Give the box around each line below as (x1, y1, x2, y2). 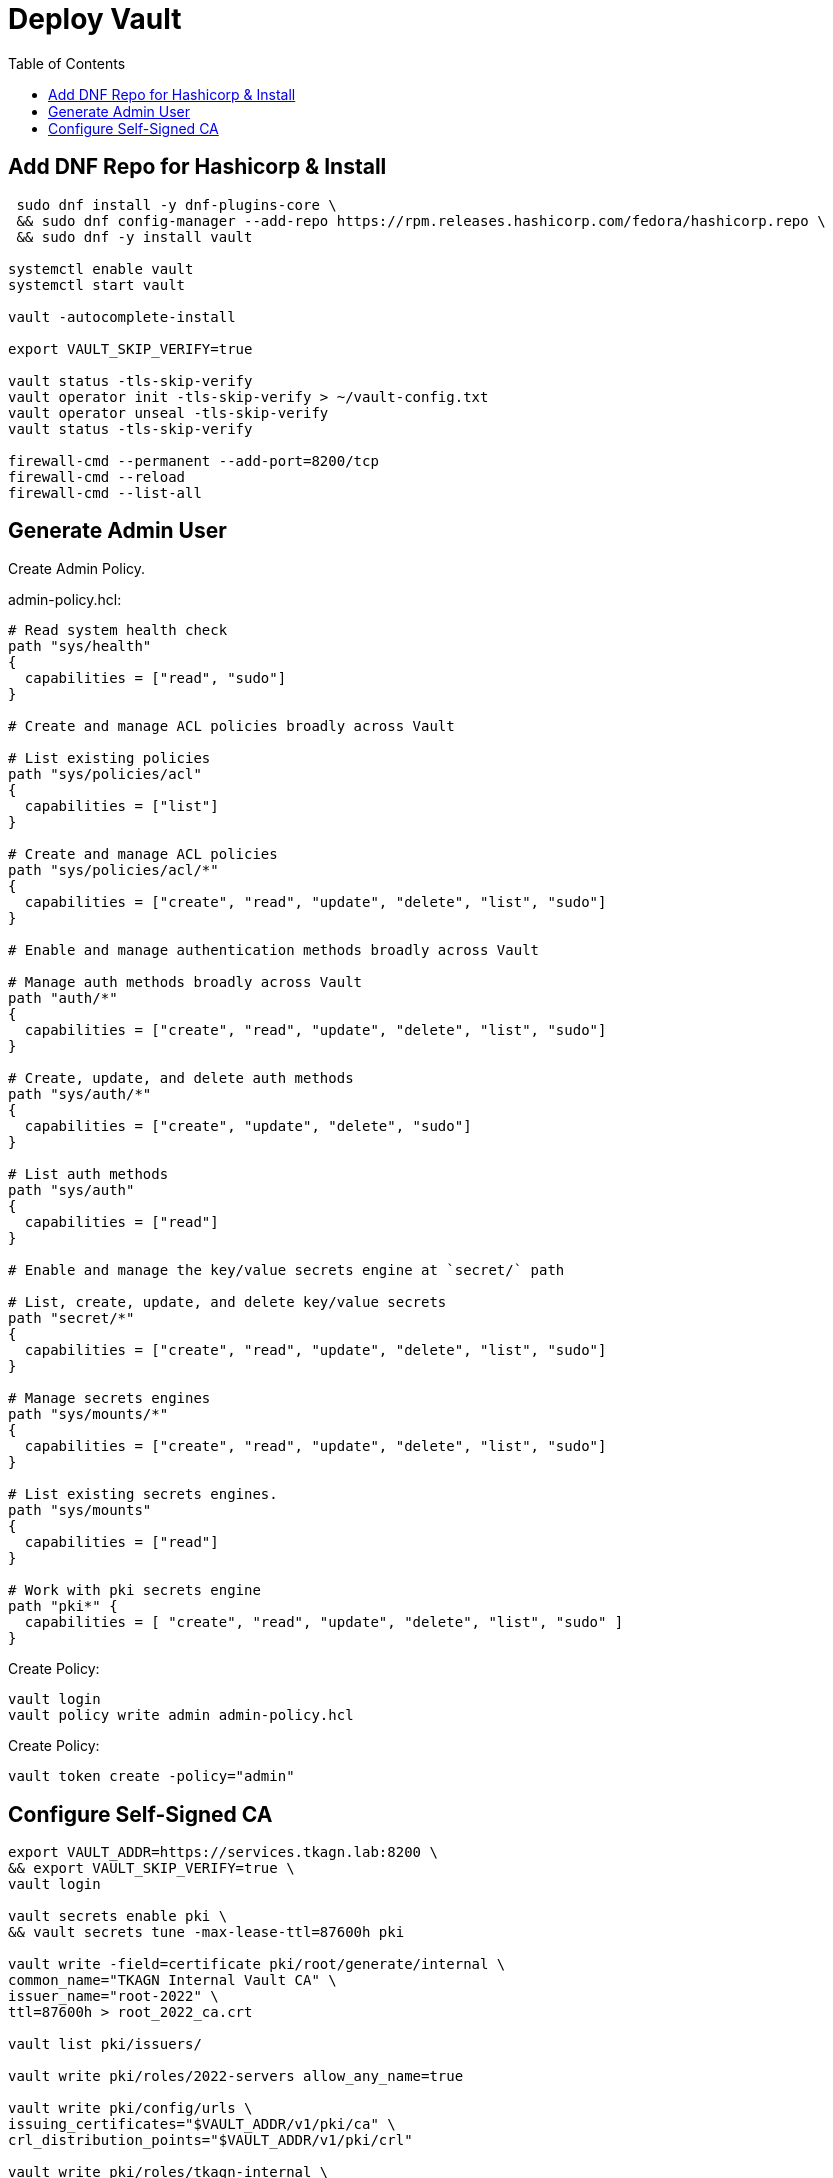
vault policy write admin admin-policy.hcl (8, 1707, 354, 1724)
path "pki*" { (8, 1598, 118, 1615)
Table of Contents (8, 54, 126, 72)
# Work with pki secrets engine (8, 1582, 261, 1599)
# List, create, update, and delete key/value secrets (8, 1294, 447, 1311)
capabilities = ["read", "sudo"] (24, 670, 287, 687)
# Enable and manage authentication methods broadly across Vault (8, 942, 540, 959)
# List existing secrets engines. (8, 1486, 278, 1503)
